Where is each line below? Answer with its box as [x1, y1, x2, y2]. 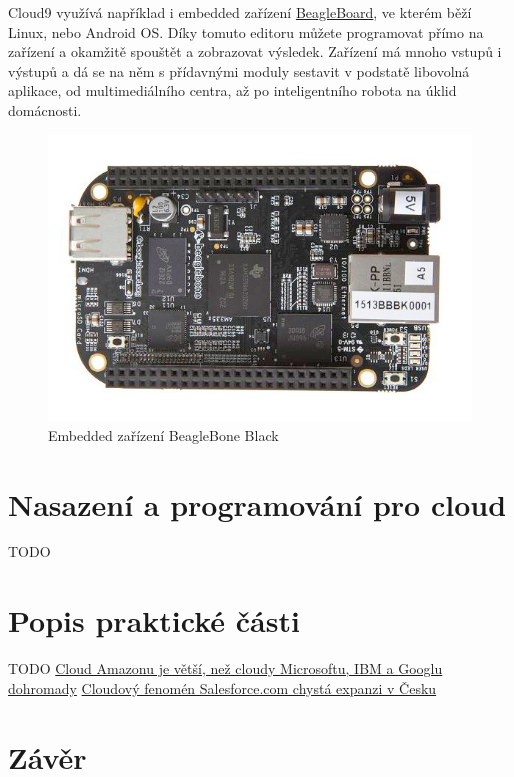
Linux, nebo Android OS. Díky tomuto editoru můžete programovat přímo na [8, 21, 484, 42]
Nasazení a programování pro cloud [8, 483, 507, 524]
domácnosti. [8, 99, 82, 120]
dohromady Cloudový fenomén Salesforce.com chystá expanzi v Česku [8, 677, 437, 698]
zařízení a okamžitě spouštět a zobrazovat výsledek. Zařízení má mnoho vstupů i [8, 41, 502, 62]
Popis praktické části [8, 600, 300, 641]
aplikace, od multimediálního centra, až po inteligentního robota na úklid [8, 80, 457, 101]
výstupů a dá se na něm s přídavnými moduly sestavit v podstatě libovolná [8, 60, 470, 81]
